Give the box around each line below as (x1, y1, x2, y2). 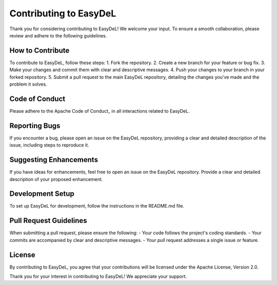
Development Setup (9, 190, 74, 198)
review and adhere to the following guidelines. (9, 32, 107, 38)
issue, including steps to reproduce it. (9, 142, 89, 148)
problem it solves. (9, 81, 47, 87)
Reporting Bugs (9, 121, 61, 130)
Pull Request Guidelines (9, 216, 87, 225)
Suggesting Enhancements (9, 155, 98, 164)
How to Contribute (9, 46, 70, 55)
